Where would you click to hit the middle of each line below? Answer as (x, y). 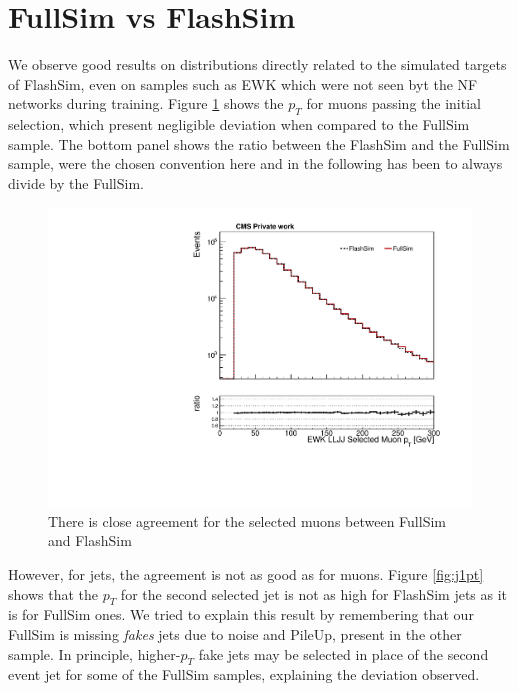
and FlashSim (90, 540)
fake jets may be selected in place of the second (343, 653)
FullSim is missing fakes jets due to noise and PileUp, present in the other (235, 633)
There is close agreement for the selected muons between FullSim (247, 520)
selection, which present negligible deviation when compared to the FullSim (239, 124)
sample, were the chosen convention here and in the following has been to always (255, 163)
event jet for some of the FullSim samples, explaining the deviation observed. (244, 674)
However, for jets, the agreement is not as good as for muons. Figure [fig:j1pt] (246, 573)
